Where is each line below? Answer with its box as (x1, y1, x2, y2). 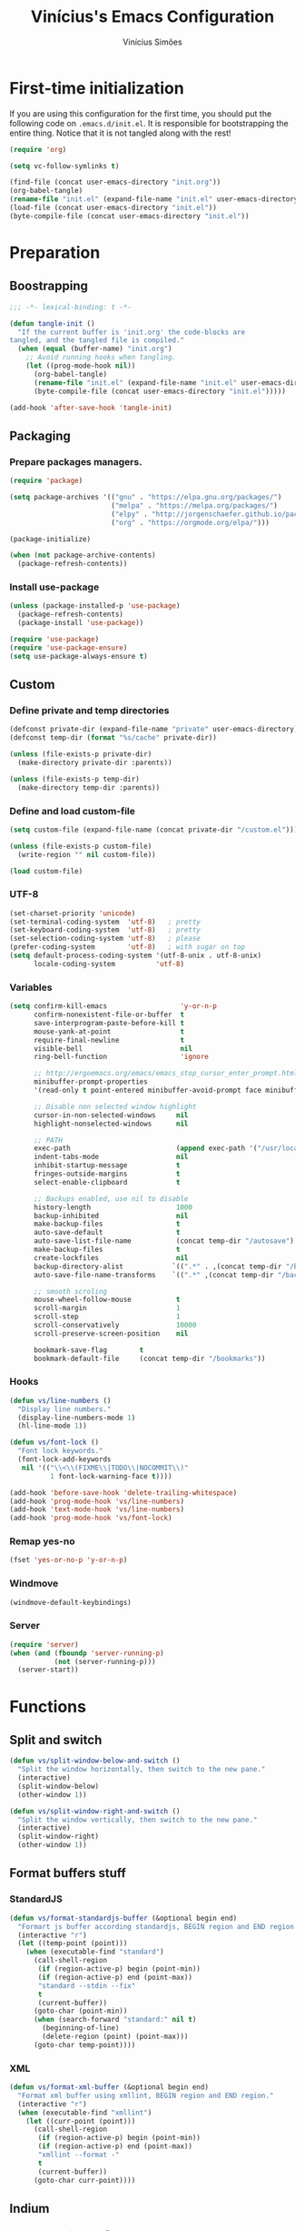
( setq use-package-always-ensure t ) (9, 651, 148, 661)
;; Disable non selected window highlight (33, 1102, 197, 1111)
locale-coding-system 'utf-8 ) (33, 959, 184, 968)
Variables (9, 981, 53, 994)
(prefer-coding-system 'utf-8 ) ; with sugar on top (9, 943, 246, 952)
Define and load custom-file (9, 804, 136, 817)
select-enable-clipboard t (33, 1177, 181, 1186)
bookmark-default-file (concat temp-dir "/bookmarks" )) (33, 1354, 266, 1363)
